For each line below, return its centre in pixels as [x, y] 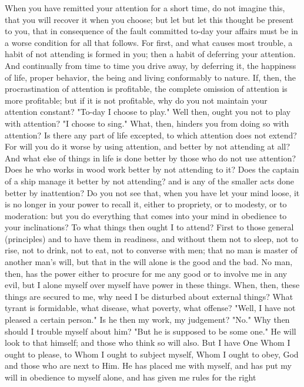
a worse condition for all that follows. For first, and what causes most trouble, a [149, 42]
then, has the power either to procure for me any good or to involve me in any [146, 273]
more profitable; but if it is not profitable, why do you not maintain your [136, 100]
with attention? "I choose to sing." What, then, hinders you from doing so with [147, 123]
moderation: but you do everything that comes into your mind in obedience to [146, 215]
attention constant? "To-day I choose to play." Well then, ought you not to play [148, 112]
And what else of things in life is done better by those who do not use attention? [151, 158]
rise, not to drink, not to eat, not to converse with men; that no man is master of [151, 250]
